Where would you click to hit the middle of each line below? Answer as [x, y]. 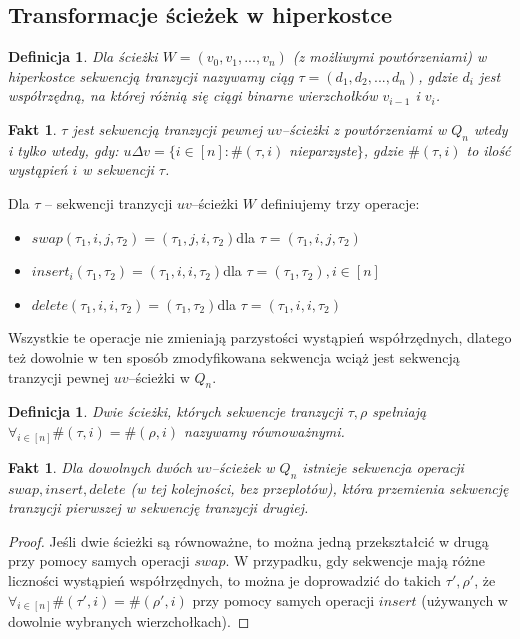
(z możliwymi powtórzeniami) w [389, 56]
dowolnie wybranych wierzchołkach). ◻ [129, 621]
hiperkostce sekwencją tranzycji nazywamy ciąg [151, 75]
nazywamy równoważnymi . [264, 430]
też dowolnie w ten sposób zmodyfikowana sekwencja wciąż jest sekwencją [234, 356]
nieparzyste [323, 149]
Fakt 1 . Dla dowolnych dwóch [100, 466]
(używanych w [464, 599]
